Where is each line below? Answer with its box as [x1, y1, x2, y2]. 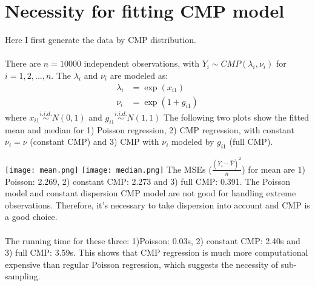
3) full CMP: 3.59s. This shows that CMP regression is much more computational [5, 246, 308, 259]
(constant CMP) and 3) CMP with [30, 135, 159, 148]
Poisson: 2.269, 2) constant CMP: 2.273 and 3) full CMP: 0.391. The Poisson [5, 175, 290, 187]
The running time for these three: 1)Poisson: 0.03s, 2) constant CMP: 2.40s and [5, 234, 300, 247]
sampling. [5, 270, 41, 282]
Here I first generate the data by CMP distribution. [5, 33, 196, 46]
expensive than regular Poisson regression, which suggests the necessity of [5, 258, 279, 270]
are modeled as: [110, 68, 168, 81]
